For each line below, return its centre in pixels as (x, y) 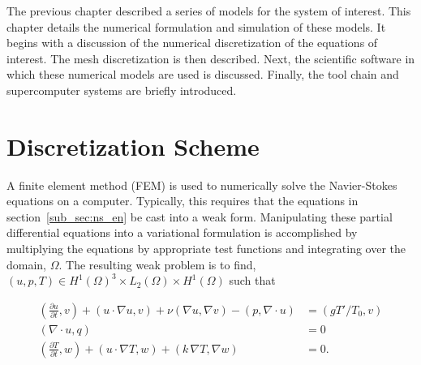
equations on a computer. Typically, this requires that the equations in (183, 201)
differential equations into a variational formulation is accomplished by (182, 232)
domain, (27, 264)
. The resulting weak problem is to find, (157, 264)
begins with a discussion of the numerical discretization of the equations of (192, 43)
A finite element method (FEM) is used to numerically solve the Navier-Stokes (202, 185)
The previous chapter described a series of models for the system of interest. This (209, 11)
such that (252, 280)
